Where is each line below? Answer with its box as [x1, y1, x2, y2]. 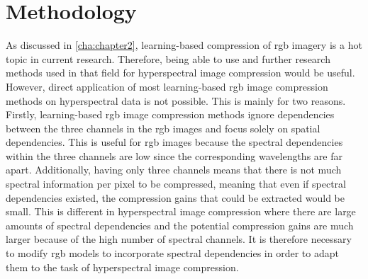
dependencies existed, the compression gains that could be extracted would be [6, 190, 345, 205]
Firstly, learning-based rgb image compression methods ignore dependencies [6, 107, 335, 122]
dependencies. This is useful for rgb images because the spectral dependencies [6, 135, 343, 149]
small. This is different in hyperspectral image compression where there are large [6, 204, 356, 219]
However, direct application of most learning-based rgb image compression [6, 79, 328, 93]
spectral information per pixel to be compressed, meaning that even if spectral [6, 176, 347, 191]
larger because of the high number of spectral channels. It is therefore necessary [6, 232, 352, 246]
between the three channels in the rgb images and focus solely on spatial [6, 120, 320, 135]
